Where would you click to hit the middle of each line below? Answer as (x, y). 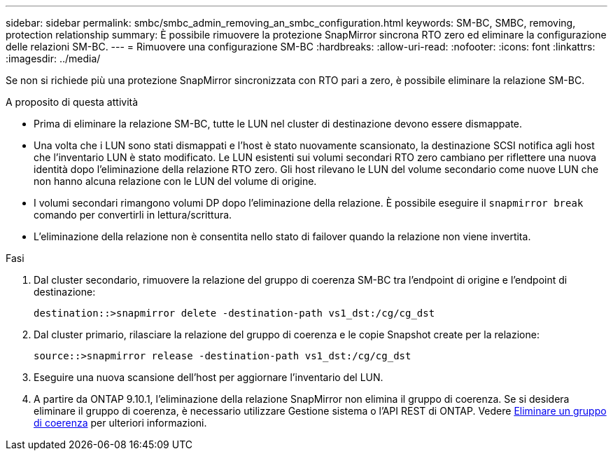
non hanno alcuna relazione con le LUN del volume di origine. (175, 181)
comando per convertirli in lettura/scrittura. (133, 215)
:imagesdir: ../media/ (53, 58)
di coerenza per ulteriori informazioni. (120, 423)
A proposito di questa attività (72, 102)
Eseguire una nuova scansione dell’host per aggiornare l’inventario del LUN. (209, 377)
